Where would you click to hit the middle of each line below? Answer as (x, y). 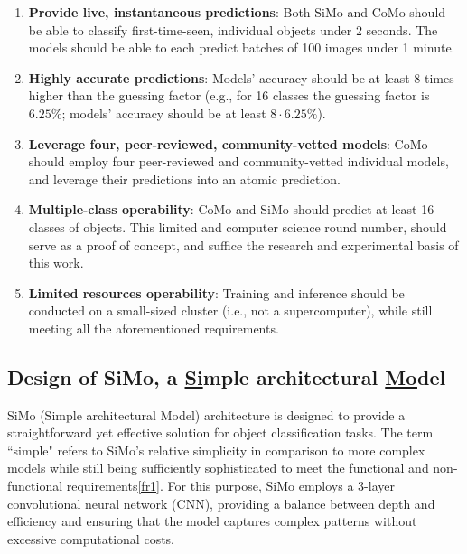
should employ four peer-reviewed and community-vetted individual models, (238, 161)
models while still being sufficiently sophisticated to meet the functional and (218, 468)
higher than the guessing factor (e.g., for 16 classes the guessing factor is (229, 95)
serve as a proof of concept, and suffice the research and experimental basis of (243, 244)
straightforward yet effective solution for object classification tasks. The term (220, 432)
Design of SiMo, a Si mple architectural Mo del (227, 376)
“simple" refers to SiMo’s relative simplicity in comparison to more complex (216, 450)
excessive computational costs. (91, 538)
